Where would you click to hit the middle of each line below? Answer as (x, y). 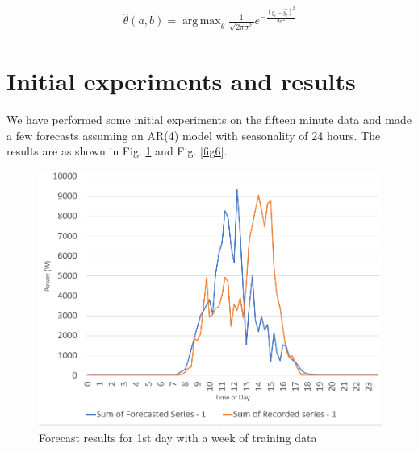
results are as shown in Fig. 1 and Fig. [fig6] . (117, 151)
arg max (201, 21)
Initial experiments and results (181, 81)
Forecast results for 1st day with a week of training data (178, 437)
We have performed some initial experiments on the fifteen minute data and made (209, 120)
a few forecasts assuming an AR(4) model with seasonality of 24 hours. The (194, 135)
